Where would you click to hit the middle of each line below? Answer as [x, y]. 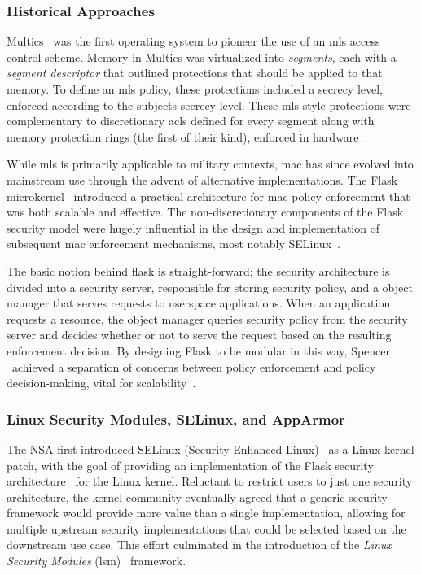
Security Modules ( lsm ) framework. [96, 561]
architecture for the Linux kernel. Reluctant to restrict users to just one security [210, 481]
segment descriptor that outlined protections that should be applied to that [195, 73]
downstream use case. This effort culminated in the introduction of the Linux [199, 545]
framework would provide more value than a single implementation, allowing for [206, 513]
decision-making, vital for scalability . [101, 383]
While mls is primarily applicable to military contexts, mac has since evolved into [210, 164]
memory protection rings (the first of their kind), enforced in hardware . [187, 136]
